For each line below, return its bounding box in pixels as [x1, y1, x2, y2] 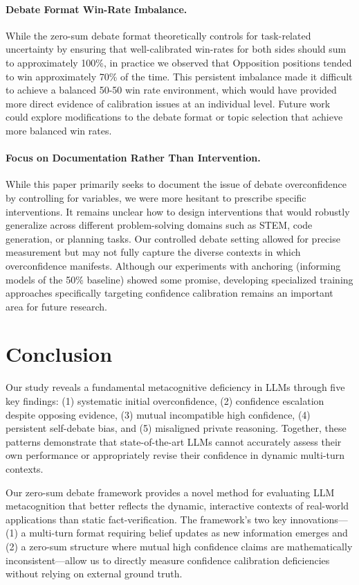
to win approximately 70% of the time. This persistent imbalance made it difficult [6, 69, 353, 83]
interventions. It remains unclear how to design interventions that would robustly [6, 204, 350, 218]
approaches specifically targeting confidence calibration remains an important [6, 286, 333, 300]
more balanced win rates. [6, 123, 112, 137]
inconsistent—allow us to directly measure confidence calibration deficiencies [6, 552, 330, 567]
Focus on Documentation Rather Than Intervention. [6, 150, 261, 165]
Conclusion [6, 340, 113, 368]
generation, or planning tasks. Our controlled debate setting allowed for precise [6, 231, 340, 245]
